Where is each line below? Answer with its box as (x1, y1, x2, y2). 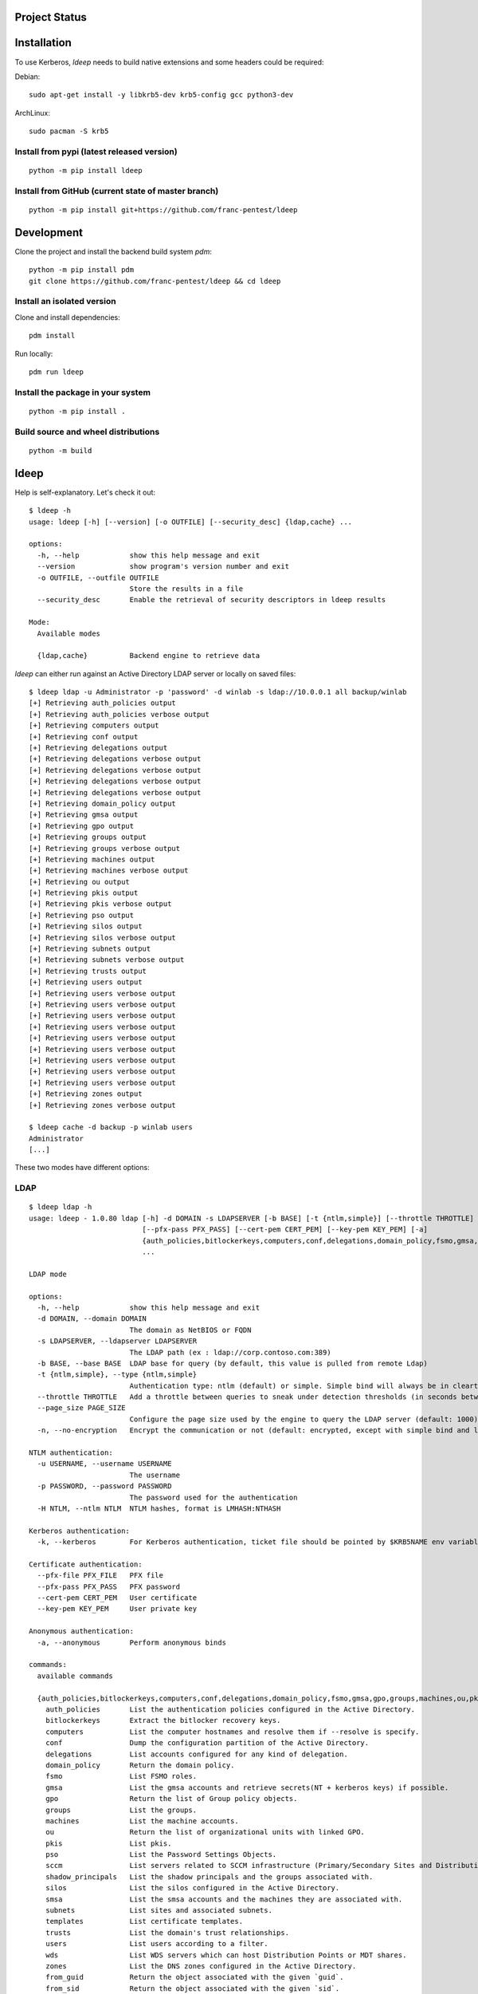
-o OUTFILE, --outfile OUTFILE (37, 573, 159, 582)
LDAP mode (29, 1269, 67, 1279)
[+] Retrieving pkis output (29, 889, 139, 897)
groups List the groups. (45, 1805, 198, 1815)
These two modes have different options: (14, 1163, 151, 1172)
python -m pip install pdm (29, 266, 135, 274)
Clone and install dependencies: (14, 312, 121, 322)
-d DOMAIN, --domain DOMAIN (37, 1314, 147, 1323)
